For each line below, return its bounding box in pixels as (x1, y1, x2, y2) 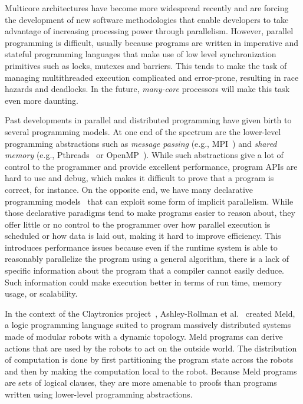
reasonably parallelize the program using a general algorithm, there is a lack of (5, 252, 289, 265)
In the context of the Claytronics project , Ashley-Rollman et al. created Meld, (5, 307, 295, 319)
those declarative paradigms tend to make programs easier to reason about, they (5, 206, 295, 219)
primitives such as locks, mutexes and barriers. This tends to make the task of (5, 59, 287, 71)
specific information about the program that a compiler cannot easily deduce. (5, 264, 284, 277)
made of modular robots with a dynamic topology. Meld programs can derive (5, 330, 283, 343)
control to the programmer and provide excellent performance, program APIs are (5, 160, 298, 172)
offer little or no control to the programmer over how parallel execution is (5, 218, 271, 230)
